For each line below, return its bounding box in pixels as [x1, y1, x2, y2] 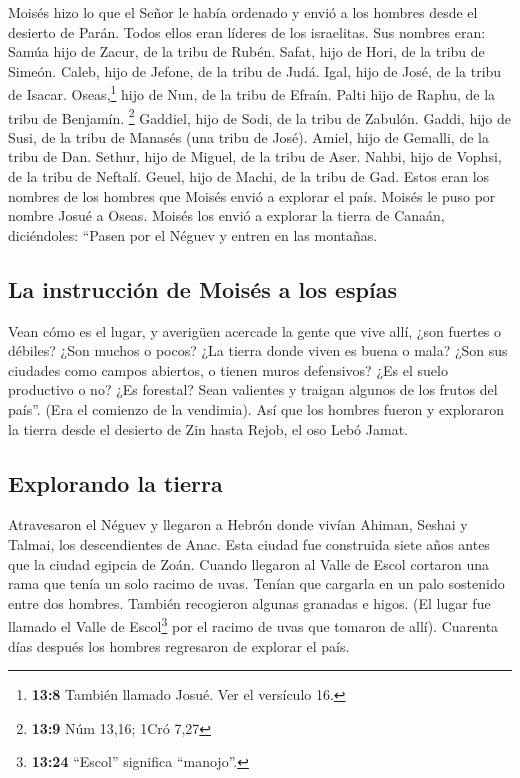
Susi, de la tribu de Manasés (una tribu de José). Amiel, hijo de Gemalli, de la [8, 126, 489, 147]
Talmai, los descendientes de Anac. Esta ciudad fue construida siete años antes [8, 534, 490, 554]
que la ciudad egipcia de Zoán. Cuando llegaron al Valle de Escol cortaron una [8, 553, 490, 574]
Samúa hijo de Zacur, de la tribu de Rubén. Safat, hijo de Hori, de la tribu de [8, 41, 485, 62]
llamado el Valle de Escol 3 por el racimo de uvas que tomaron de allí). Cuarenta [8, 613, 499, 637]
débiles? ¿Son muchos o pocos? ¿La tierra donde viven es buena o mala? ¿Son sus [8, 340, 508, 361]
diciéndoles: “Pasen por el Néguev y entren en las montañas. [8, 224, 378, 245]
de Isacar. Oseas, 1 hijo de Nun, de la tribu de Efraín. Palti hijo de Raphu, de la [8, 81, 496, 105]
